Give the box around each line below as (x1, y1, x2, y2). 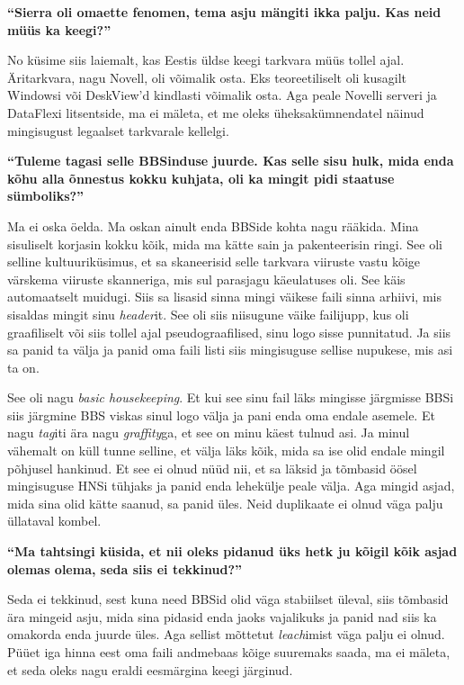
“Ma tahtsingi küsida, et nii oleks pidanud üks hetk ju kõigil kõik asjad (7, 542, 458, 561)
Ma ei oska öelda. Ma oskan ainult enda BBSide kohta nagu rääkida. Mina (7, 216, 419, 235)
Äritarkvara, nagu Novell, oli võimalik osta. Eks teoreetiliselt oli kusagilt (7, 68, 407, 86)
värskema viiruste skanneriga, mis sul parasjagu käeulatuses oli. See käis (7, 269, 406, 288)
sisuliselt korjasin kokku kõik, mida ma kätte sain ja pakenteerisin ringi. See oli (7, 234, 442, 253)
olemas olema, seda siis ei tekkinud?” (7, 559, 242, 578)
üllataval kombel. (7, 511, 102, 530)
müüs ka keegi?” (7, 20, 112, 39)
